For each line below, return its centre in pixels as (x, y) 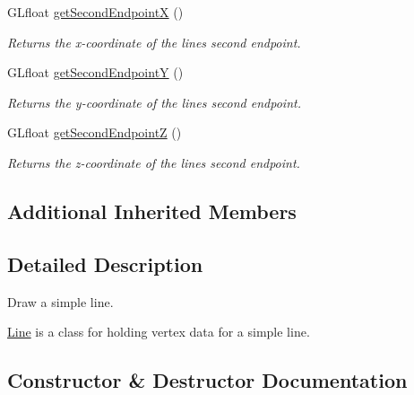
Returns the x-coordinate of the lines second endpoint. (154, 42)
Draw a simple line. (60, 301)
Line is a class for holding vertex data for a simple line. (159, 332)
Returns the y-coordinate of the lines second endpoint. (154, 102)
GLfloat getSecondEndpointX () (95, 12)
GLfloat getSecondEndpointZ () (95, 132)
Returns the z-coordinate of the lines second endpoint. (154, 162)
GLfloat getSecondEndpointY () (95, 72)
